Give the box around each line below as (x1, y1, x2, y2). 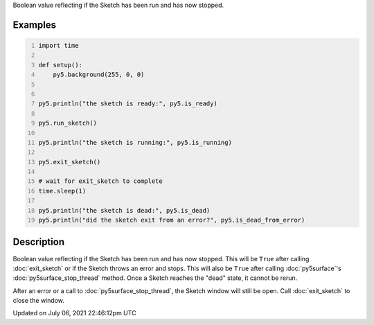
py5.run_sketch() (38, 119, 97, 128)
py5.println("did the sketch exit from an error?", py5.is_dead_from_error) (38, 216, 305, 225)
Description (12, 236, 65, 248)
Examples (12, 19, 57, 30)
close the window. (12, 297, 65, 305)
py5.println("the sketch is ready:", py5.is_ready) (38, 100, 217, 107)
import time (38, 42, 79, 49)
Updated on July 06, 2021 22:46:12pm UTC (12, 309, 136, 317)
